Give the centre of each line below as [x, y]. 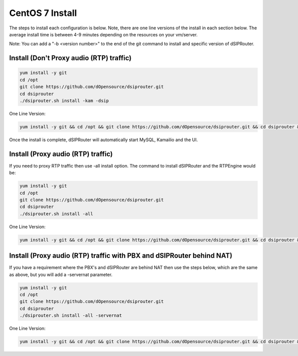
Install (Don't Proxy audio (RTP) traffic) [70, 58]
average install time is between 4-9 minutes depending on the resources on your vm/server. [104, 34]
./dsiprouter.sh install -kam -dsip [64, 100]
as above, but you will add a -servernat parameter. [61, 274]
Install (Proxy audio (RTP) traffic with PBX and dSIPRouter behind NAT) [121, 256]
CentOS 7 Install [43, 13]
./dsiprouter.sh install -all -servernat [71, 315]
